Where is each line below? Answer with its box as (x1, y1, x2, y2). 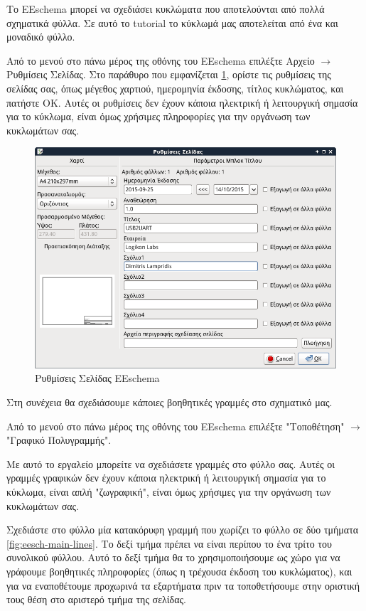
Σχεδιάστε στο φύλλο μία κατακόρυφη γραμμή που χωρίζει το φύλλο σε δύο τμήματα (6, 522, 359, 537)
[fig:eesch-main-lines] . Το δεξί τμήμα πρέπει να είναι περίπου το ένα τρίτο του (6, 536, 332, 551)
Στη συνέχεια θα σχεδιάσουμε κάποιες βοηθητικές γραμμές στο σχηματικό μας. (6, 395, 333, 410)
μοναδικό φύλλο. (6, 29, 75, 44)
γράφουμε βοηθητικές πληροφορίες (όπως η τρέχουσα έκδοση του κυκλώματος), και (6, 563, 352, 578)
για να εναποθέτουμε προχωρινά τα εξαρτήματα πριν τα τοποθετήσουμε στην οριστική (6, 578, 360, 593)
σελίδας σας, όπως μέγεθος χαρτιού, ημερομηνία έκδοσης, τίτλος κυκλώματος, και (6, 80, 344, 95)
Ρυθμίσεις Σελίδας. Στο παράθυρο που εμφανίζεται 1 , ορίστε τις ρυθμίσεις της (6, 67, 331, 82)
